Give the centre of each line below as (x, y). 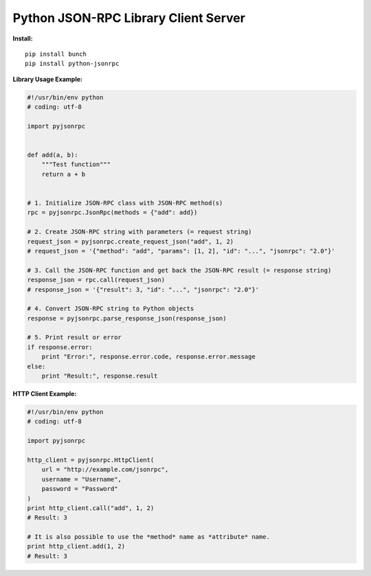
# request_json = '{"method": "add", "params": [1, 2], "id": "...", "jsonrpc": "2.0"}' (181, 251)
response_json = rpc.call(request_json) (96, 280)
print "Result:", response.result (100, 376)
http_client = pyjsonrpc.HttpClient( (91, 460)
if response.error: (60, 347)
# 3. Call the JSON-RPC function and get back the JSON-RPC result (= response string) (179, 270)
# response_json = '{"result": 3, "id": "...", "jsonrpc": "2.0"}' (143, 289)
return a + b (64, 174)
